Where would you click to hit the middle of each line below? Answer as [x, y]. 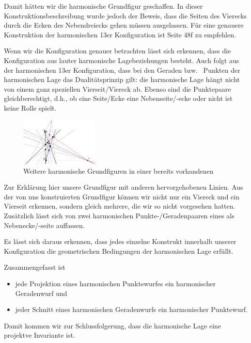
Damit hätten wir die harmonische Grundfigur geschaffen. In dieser [103, 6]
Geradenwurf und [41, 293]
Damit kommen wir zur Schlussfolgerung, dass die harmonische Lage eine [113, 325]
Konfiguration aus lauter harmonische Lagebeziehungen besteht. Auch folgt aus [122, 60]
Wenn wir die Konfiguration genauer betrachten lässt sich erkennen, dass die [118, 51]
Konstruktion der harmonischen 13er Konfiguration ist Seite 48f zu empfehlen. [120, 34]
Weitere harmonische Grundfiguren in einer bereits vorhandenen [118, 171]
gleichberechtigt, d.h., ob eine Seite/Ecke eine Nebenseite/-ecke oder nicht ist [118, 98]
